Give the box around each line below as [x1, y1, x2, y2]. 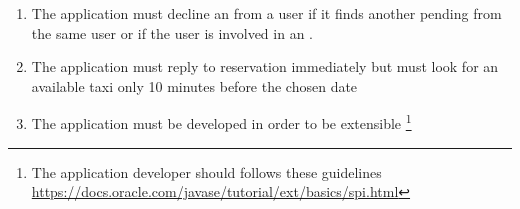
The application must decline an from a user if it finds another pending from [31, 3, 502, 23]
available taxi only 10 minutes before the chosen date [31, 75, 358, 96]
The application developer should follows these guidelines [31, 161, 382, 182]
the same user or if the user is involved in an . [31, 22, 313, 43]
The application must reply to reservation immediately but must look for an [31, 56, 499, 77]
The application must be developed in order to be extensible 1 [31, 110, 412, 134]
